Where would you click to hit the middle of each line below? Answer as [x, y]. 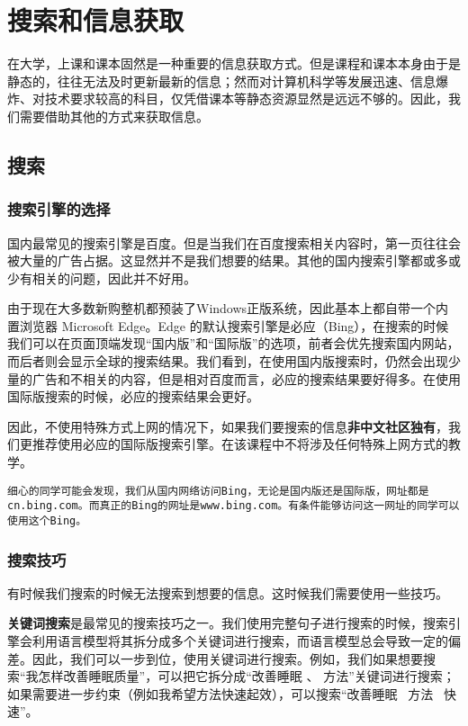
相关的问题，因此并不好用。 [114, 278]
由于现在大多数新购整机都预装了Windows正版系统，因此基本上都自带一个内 [228, 308]
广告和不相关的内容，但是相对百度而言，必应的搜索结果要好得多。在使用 [246, 378]
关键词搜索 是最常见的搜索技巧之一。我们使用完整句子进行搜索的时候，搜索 [228, 623]
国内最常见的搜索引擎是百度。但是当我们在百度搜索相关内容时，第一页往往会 [234, 242]
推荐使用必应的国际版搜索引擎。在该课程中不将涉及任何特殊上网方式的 [240, 444]
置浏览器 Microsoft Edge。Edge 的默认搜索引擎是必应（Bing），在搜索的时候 [228, 325]
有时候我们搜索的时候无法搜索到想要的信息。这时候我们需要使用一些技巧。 [228, 592]
